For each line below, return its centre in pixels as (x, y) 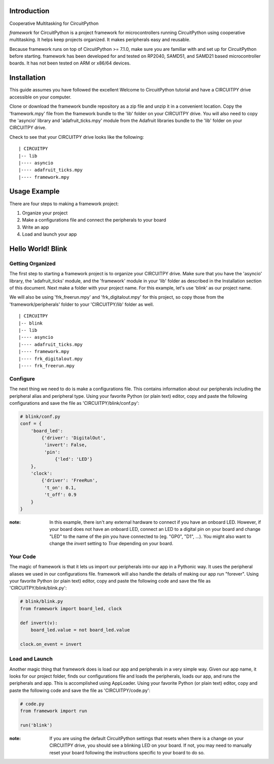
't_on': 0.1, (60, 487)
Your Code (23, 556)
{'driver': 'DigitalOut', (74, 438)
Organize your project (45, 213)
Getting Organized (32, 263)
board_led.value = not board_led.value (80, 630)
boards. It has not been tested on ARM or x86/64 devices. (70, 63)
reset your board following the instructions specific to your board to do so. (127, 752)
